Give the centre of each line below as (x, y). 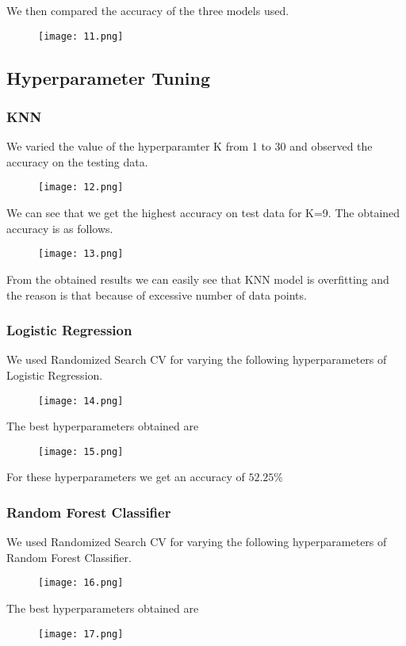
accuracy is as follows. (60, 228)
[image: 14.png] (81, 401)
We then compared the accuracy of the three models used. (148, 10)
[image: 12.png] (81, 187)
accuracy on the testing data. (77, 161)
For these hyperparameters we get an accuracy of (126, 477)
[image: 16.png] (81, 583)
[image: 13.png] (81, 254)
